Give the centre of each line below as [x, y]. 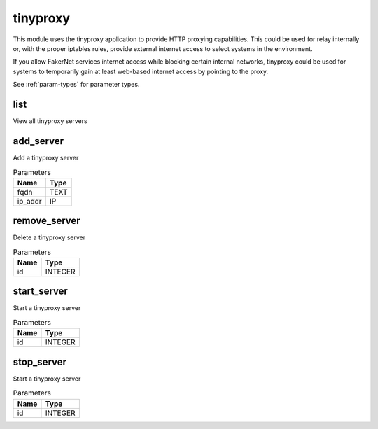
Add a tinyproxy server [46, 157]
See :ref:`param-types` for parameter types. [76, 85]
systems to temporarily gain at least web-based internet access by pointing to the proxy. [141, 71]
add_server [38, 141]
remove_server [47, 221]
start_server [40, 291]
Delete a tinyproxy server [49, 237]
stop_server [40, 361]
